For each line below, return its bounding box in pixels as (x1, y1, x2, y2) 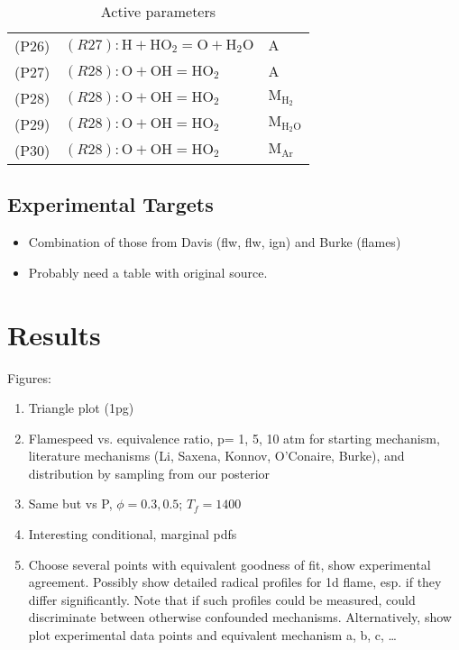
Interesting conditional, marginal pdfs (28, 525, 237, 544)
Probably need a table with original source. (28, 262, 268, 281)
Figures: (7, 368, 51, 387)
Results (7, 316, 101, 352)
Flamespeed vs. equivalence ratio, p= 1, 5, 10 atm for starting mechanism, (28, 428, 440, 447)
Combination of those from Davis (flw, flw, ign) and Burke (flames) (28, 233, 401, 252)
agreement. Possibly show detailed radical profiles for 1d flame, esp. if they (28, 572, 442, 591)
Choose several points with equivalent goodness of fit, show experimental (28, 554, 431, 573)
